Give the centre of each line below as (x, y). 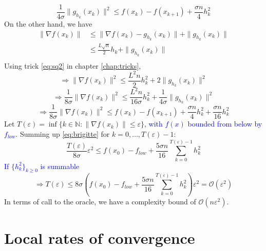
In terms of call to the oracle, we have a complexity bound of (100, 202)
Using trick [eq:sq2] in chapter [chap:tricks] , (73, 65)
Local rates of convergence (100, 238)
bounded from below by (225, 124)
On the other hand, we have (48, 24)
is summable (60, 166)
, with (153, 124)
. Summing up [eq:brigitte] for (63, 133)
